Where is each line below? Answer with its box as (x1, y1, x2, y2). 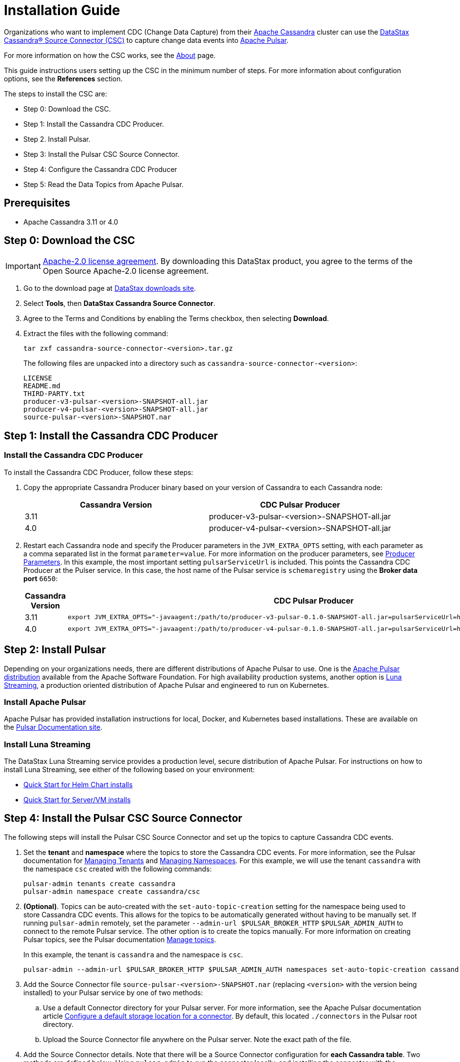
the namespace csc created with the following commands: (23, 864, 212, 873)
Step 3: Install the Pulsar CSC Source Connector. (23, 150, 180, 158)
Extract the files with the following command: (23, 329, 168, 338)
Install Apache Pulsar (4, 697, 86, 707)
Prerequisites (4, 197, 70, 209)
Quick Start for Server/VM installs (23, 796, 131, 804)
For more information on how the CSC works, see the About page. (4, 51, 216, 59)
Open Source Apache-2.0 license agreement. (42, 266, 209, 276)
